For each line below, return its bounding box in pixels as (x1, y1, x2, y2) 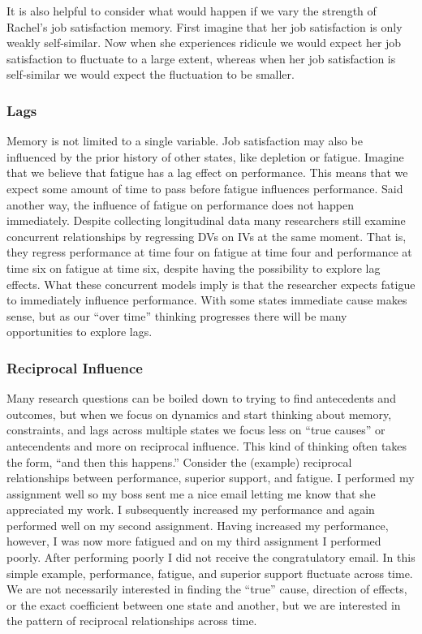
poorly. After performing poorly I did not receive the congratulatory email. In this (6, 549, 416, 566)
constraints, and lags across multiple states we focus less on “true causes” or (6, 421, 385, 438)
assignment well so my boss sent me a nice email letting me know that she (6, 485, 376, 502)
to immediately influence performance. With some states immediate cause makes (6, 291, 407, 308)
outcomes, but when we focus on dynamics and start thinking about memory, (6, 405, 392, 422)
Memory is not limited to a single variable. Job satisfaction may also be (6, 132, 363, 149)
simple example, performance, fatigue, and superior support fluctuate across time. (6, 564, 413, 581)
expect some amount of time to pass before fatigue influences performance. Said (6, 179, 403, 196)
